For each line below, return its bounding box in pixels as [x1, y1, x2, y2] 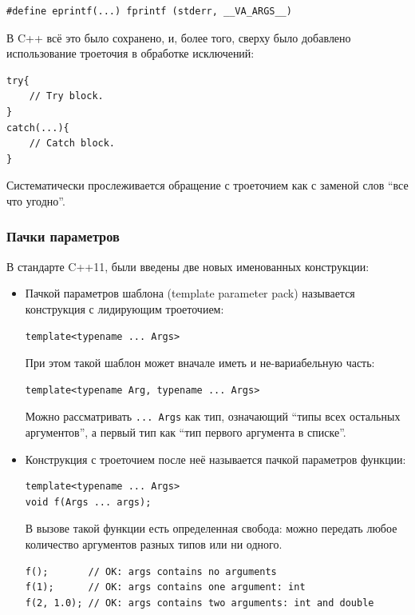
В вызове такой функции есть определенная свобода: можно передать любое [25, 520, 397, 537]
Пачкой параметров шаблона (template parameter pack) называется [25, 285, 355, 302]
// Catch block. [29, 138, 116, 150]
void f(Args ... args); [25, 496, 152, 508]
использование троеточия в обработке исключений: [6, 45, 255, 62]
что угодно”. [6, 192, 65, 209]
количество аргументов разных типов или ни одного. [25, 535, 283, 552]
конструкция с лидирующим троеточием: [25, 300, 224, 317]
